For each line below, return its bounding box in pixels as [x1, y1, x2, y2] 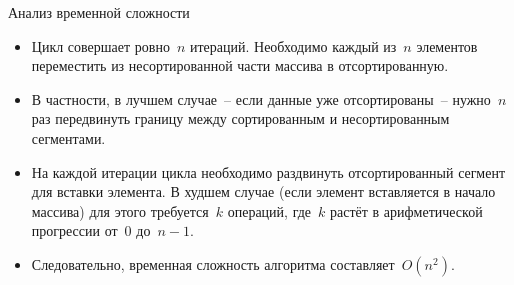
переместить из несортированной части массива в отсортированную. [31, 55, 449, 76]
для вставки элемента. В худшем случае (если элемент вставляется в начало [31, 181, 496, 202]
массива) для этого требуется [31, 200, 209, 221]
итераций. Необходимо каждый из [189, 35, 397, 56]
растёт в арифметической [329, 200, 483, 221]
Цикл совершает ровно [31, 35, 170, 56]
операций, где [227, 200, 312, 221]
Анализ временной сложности [8, 2, 190, 22]
